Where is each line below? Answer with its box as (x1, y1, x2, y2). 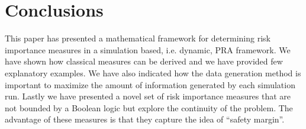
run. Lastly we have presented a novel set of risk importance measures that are (5, 90, 291, 102)
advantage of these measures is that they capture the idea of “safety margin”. (5, 113, 285, 125)
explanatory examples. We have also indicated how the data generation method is (5, 66, 301, 79)
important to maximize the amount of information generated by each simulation (5, 78, 295, 91)
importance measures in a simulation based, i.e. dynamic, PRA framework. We (5, 43, 291, 56)
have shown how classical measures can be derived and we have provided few (5, 55, 283, 67)
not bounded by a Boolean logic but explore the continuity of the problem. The (5, 101, 293, 114)
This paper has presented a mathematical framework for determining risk (5, 32, 270, 44)
